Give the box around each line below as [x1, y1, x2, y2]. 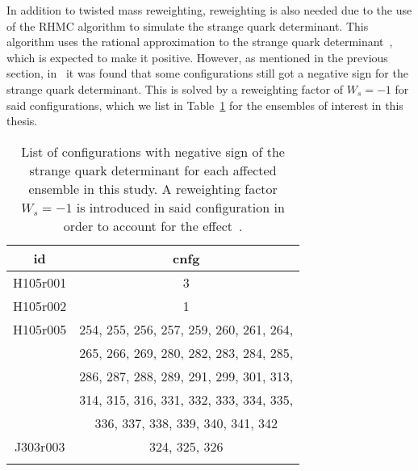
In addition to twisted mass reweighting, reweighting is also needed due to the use [6, 2, 412, 18]
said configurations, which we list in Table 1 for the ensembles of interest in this [6, 96, 403, 113]
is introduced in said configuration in [76, 197, 285, 217]
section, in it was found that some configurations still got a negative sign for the [6, 65, 408, 82]
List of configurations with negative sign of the [21, 141, 285, 161]
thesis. [6, 112, 38, 129]
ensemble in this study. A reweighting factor [28, 179, 278, 198]
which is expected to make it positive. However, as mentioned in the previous [6, 48, 388, 65]
